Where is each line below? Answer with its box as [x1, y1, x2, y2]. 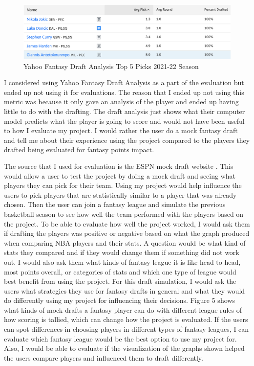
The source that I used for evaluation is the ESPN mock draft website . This [4, 160, 233, 171]
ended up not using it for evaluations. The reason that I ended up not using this [4, 87, 244, 97]
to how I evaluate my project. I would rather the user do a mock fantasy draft [4, 125, 238, 136]
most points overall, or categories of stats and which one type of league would [4, 266, 236, 276]
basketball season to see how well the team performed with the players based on [4, 208, 244, 219]
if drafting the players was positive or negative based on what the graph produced [4, 228, 250, 238]
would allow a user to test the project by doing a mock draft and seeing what [4, 170, 235, 181]
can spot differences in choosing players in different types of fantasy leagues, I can [4, 324, 249, 334]
